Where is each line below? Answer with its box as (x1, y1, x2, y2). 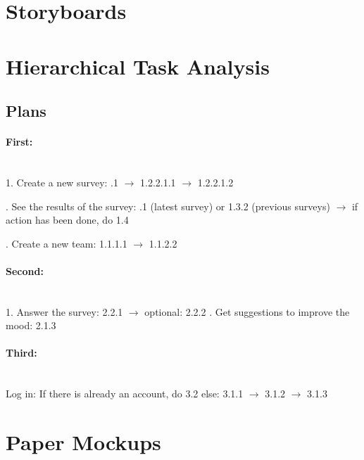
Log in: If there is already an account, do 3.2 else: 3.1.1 (6, 386, 244, 401)
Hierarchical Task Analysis (6, 51, 270, 80)
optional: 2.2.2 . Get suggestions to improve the (144, 304, 350, 319)
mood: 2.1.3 (6, 318, 56, 333)
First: (6, 134, 33, 149)
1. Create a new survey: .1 (6, 174, 118, 189)
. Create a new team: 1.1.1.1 (6, 236, 127, 250)
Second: (6, 263, 44, 278)
